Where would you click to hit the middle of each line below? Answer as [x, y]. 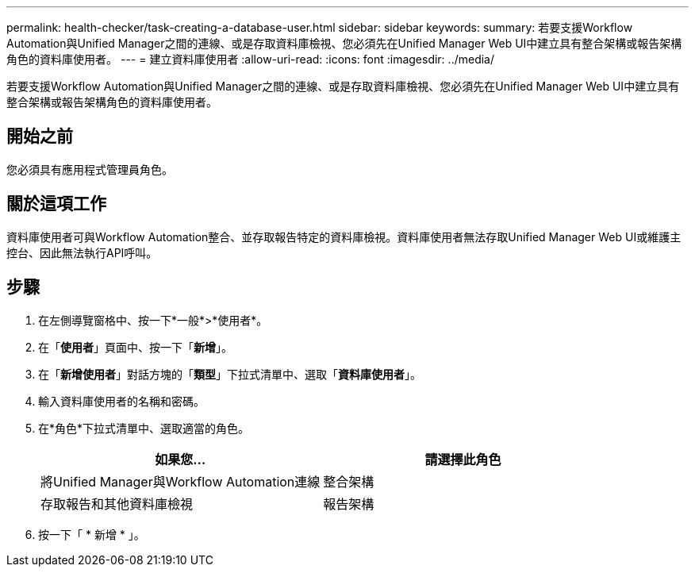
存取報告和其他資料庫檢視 [117, 504]
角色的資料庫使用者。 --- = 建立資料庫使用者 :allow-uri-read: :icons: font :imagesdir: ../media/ [251, 59]
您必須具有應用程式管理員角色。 [90, 169]
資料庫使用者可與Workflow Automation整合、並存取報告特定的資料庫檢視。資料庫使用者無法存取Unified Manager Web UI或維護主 [344, 237]
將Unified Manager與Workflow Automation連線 [180, 481]
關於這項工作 [56, 204]
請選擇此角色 [463, 459]
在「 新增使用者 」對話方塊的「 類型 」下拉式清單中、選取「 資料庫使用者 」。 [230, 374]
